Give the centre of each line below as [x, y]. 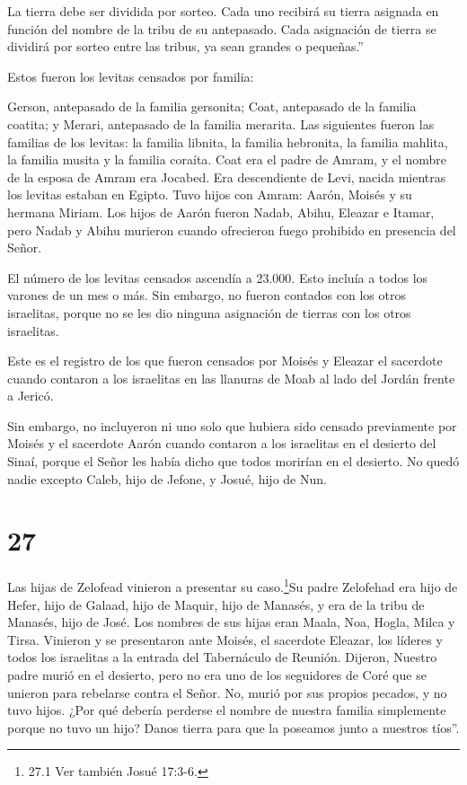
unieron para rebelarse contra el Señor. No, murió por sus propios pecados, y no [227, 692]
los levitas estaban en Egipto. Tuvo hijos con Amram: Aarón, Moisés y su [210, 194]
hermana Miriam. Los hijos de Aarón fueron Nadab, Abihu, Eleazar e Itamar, [221, 212]
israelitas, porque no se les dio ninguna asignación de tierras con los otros [209, 312]
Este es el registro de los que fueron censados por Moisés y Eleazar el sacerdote [225, 361]
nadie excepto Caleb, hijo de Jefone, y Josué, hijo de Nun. [167, 478]
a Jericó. [31, 396]
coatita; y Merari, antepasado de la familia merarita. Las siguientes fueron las [221, 123]
